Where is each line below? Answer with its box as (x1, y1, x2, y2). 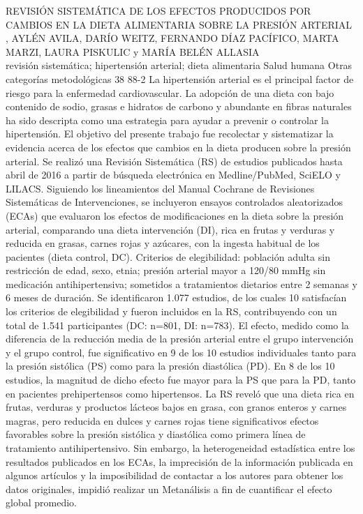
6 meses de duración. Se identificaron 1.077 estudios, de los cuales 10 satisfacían (6, 290, 347, 305)
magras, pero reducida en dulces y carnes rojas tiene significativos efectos (6, 413, 319, 428)
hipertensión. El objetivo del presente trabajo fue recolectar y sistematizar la (6, 126, 334, 141)
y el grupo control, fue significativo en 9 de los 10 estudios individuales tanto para (6, 345, 357, 359)
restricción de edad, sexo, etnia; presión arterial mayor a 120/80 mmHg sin (6, 263, 326, 278)
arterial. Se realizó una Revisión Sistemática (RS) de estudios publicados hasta (6, 153, 343, 168)
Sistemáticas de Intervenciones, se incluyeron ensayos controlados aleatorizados (6, 195, 343, 209)
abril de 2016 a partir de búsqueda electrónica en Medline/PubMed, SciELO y (6, 167, 341, 182)
